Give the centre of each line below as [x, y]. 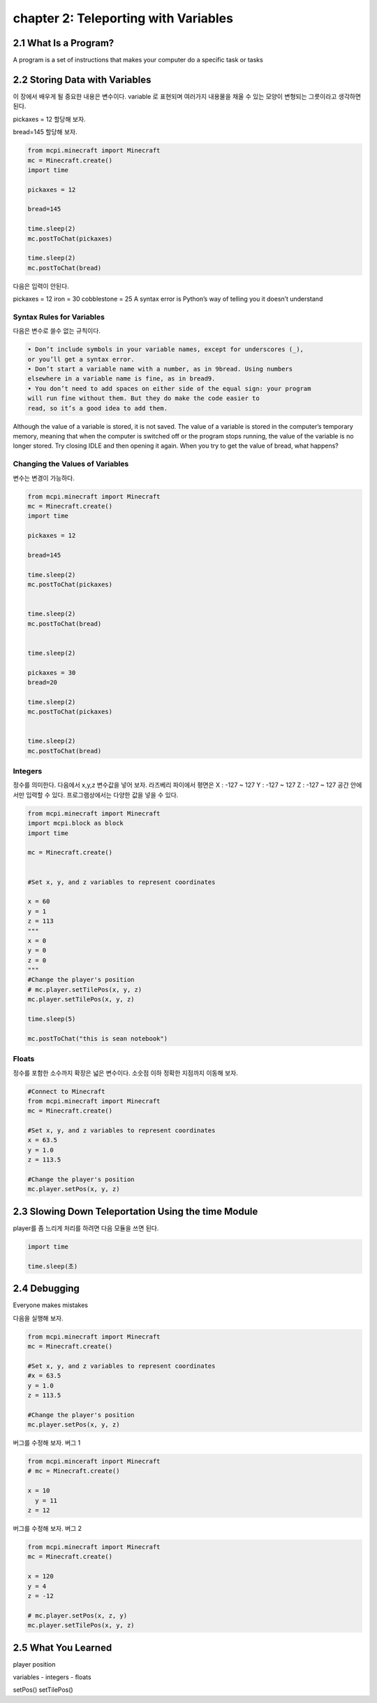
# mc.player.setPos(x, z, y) [77, 1615]
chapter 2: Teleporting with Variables [123, 18]
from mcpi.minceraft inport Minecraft [94, 1461]
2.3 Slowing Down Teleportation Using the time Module [135, 1211]
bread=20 [43, 682]
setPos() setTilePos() [43, 1690]
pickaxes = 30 [52, 672]
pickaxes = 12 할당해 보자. [50, 119]
